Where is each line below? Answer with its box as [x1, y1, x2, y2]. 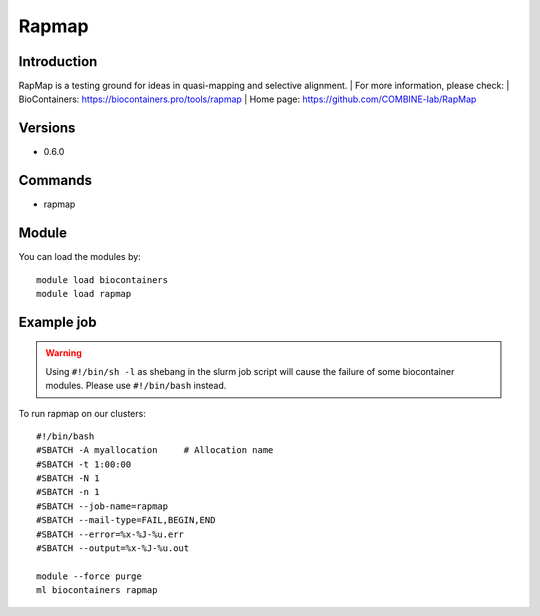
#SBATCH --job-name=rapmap [36, 500, 169, 512]
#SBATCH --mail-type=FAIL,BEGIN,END [36, 515, 216, 526]
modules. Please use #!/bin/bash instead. [45, 380, 227, 392]
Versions [18, 120, 76, 137]
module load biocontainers [36, 274, 169, 285]
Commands [18, 172, 93, 189]
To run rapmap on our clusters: [18, 407, 147, 419]
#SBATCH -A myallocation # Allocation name [36, 445, 274, 456]
